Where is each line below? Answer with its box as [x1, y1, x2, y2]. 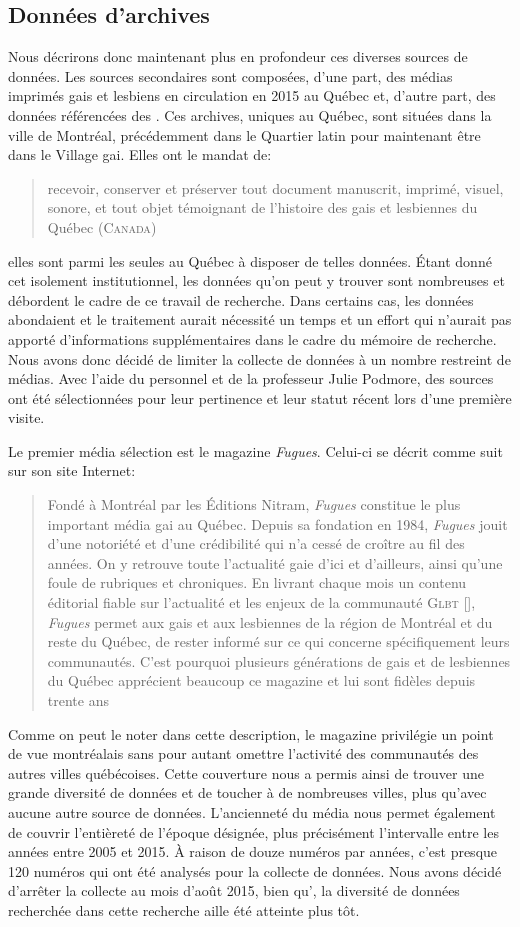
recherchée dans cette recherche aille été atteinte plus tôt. [8, 899, 360, 920]
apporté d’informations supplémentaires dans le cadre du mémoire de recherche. [8, 328, 497, 349]
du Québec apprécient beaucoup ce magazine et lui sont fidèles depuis [47, 670, 476, 691]
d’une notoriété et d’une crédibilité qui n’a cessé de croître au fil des [47, 533, 465, 554]
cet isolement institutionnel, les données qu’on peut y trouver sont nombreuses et [8, 270, 505, 291]
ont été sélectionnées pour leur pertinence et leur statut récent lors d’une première [8, 387, 512, 408]
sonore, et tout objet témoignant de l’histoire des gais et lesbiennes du [47, 197, 478, 218]
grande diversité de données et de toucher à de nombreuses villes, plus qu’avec [8, 782, 487, 803]
